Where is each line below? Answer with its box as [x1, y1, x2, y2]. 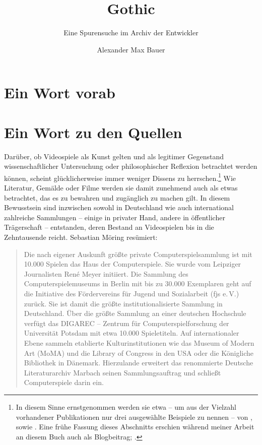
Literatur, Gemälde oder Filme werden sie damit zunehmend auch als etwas [4, 182, 238, 193]
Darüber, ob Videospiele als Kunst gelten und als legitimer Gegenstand [4, 151, 224, 161]
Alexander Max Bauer [97, 44, 165, 54]
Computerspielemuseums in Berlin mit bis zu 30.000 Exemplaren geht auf [24, 278, 251, 289]
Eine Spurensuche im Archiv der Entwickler [63, 27, 199, 38]
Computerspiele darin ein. [24, 377, 104, 388]
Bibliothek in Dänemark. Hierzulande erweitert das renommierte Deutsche [24, 357, 253, 368]
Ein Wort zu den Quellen [4, 121, 182, 142]
